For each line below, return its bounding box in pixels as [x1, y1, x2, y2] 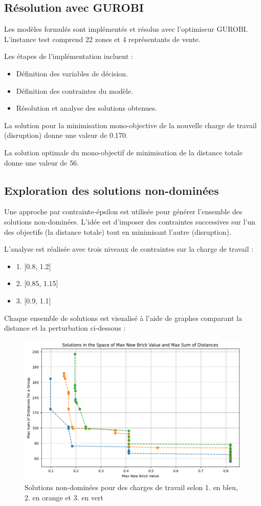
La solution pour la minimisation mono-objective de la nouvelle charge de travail [4, 119, 257, 130]
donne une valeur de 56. [4, 157, 79, 168]
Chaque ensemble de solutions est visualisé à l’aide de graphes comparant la [4, 312, 242, 323]
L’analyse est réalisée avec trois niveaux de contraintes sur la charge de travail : [4, 244, 253, 254]
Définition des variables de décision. [16, 68, 128, 78]
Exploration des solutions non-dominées [4, 182, 219, 198]
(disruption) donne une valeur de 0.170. [4, 130, 128, 140]
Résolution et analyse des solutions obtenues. [16, 103, 157, 113]
